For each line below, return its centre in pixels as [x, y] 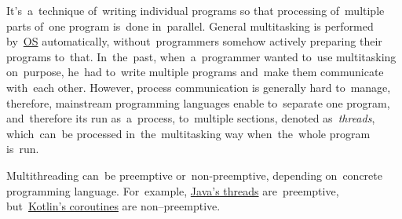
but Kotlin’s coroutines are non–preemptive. [113, 206]
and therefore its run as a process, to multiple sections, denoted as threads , [191, 118]
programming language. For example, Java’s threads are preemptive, [173, 190]
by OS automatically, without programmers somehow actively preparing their [194, 41]
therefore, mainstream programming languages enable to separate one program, [198, 102]
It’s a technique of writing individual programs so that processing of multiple [196, 10]
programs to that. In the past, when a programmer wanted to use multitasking [201, 56]
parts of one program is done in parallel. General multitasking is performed [190, 26]
